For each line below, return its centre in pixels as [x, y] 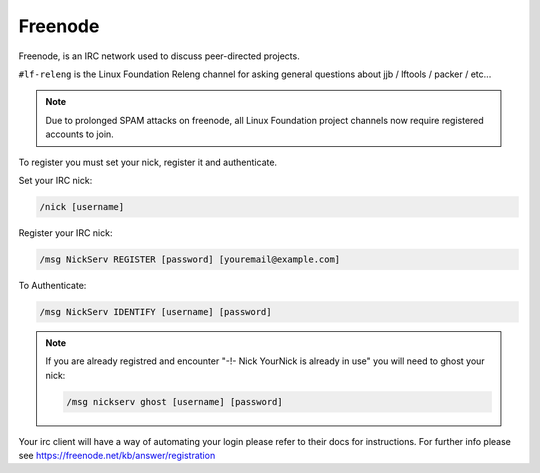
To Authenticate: [52, 285]
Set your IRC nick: [55, 180]
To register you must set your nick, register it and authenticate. [148, 162]
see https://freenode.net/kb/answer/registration [117, 455]
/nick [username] [82, 206]
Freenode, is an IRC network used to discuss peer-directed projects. [159, 56]
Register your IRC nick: [65, 232]
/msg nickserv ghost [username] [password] [175, 401]
